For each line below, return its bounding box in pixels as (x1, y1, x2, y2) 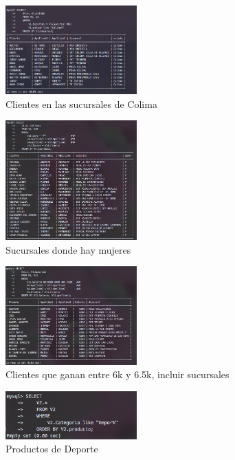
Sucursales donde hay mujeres (5, 242, 131, 256)
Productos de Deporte (5, 441, 98, 456)
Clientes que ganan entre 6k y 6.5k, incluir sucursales (5, 367, 230, 382)
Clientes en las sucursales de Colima (5, 96, 157, 111)
